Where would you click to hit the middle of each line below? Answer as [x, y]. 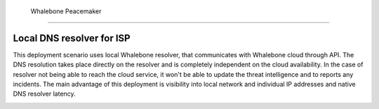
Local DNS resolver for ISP [72, 38]
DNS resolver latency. [45, 94]
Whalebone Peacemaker [66, 11]
